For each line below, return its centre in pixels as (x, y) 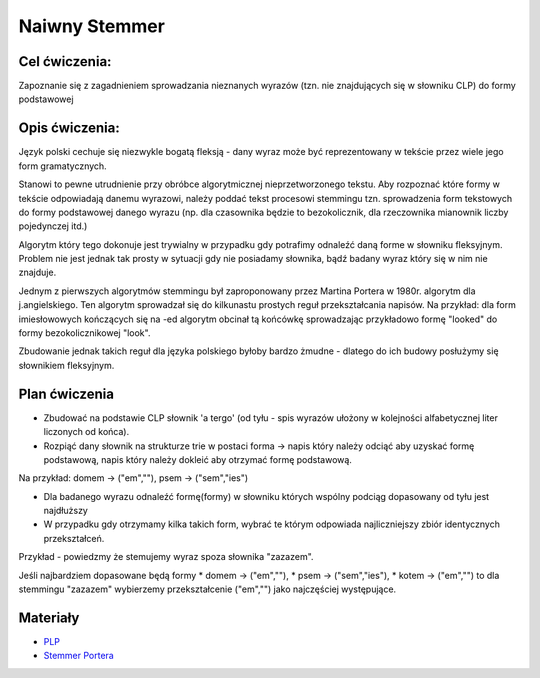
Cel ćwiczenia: (65, 61)
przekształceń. (74, 538)
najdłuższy (66, 511)
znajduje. (37, 272)
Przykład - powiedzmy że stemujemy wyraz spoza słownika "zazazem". (166, 557)
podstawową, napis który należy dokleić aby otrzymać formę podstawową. (197, 459)
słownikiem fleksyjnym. (66, 365)
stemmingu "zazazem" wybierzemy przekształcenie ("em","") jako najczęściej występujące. (207, 589)
